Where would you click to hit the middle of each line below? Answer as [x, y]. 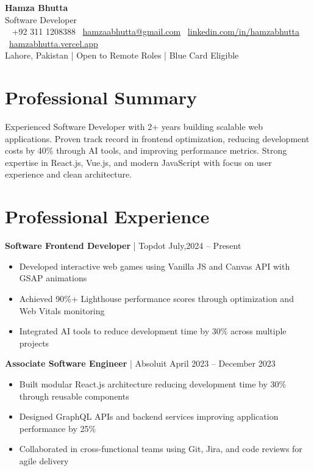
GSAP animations [53, 278]
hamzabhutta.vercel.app [54, 43]
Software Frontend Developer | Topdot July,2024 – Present [123, 246]
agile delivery [44, 460]
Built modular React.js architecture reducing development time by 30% [153, 383]
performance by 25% [58, 428]
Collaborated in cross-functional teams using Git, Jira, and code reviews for [161, 449]
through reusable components [74, 396]
